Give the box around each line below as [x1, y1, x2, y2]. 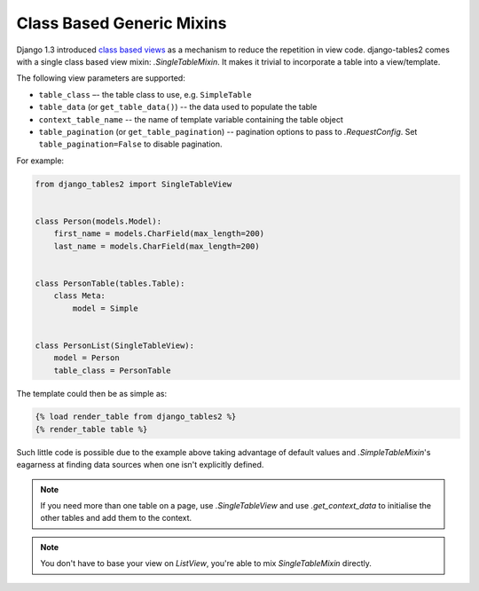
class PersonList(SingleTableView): [35, 340, 195, 351]
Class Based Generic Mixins [16, 13, 227, 33]
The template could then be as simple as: [16, 388, 168, 398]
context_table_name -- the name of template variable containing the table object [38, 114, 343, 124]
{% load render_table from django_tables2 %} [35, 412, 237, 422]
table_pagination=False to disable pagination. [38, 138, 223, 150]
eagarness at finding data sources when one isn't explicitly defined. [16, 460, 264, 470]
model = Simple [72, 303, 139, 313]
